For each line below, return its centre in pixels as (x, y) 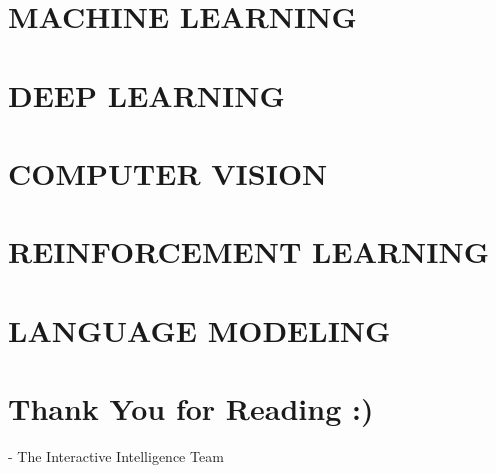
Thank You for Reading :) (191, 408)
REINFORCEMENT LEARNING (249, 251)
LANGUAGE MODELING (199, 329)
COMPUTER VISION (168, 172)
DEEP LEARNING (146, 94)
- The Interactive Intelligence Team (116, 456)
